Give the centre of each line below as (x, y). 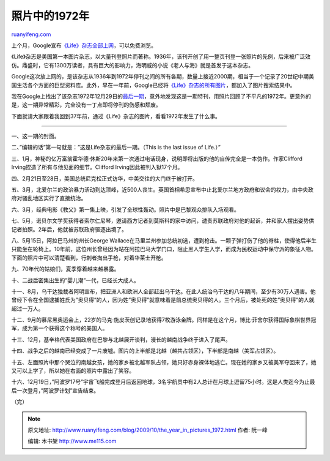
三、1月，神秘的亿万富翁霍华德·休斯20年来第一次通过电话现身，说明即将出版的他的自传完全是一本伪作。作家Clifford (157, 159)
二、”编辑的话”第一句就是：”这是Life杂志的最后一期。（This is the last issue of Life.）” (116, 148)
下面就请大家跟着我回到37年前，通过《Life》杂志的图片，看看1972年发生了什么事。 (116, 116)
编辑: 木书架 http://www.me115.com (72, 441)
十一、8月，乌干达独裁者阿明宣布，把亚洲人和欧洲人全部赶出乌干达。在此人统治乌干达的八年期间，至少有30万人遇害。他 (163, 291)
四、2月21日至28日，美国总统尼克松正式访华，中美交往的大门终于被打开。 (105, 178)
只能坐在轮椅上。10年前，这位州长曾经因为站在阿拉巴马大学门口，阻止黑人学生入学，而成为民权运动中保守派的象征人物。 (164, 249)
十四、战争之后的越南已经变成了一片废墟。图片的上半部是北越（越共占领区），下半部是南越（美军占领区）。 (145, 351)
